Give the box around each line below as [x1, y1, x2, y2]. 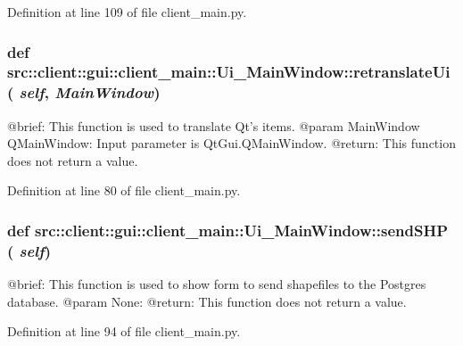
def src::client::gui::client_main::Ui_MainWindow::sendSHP [7, 218, 448, 241]
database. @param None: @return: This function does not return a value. [7, 292, 407, 310]
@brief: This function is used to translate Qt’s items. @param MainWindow [7, 116, 420, 135]
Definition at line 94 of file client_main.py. [7, 322, 241, 341]
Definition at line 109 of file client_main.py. [7, 3, 247, 21]
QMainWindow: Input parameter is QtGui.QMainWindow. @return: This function [7, 134, 456, 152]
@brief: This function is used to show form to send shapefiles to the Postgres [7, 275, 426, 293]
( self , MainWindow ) [7, 81, 161, 103]
